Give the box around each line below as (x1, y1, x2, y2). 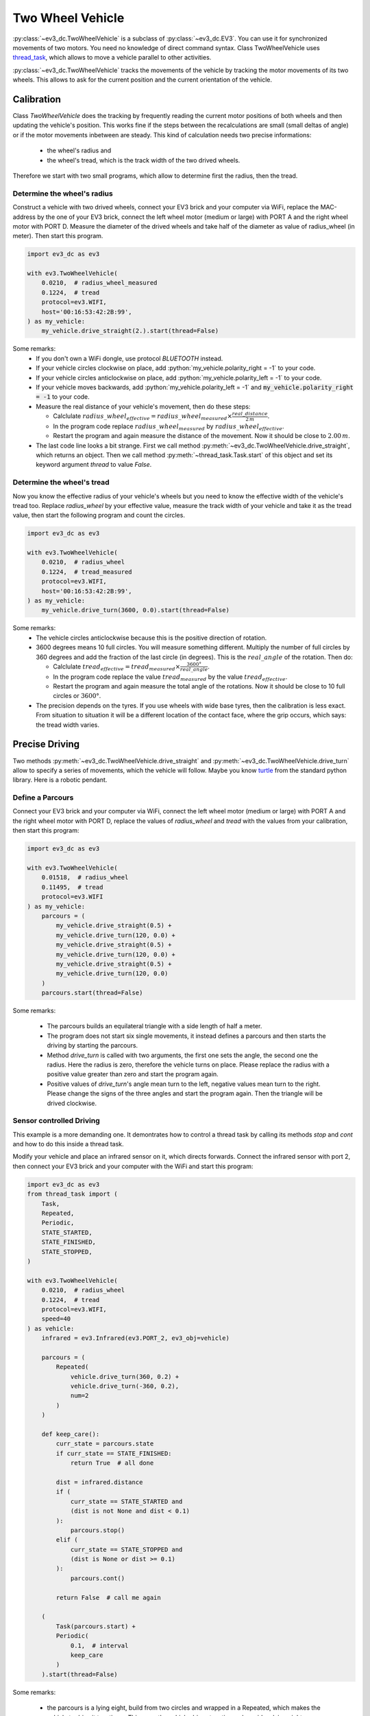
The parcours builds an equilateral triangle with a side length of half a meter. (47, 1022, 262, 1030)
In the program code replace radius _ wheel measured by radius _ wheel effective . (53, 422, 284, 432)
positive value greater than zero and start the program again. (47, 1070, 219, 1078)
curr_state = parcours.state (56, 1440, 154, 1448)
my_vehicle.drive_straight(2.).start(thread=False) (41, 327, 219, 335)
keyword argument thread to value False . (36, 461, 152, 469)
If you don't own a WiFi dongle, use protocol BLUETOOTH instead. (36, 354, 223, 362)
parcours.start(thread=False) (41, 989, 143, 997)
